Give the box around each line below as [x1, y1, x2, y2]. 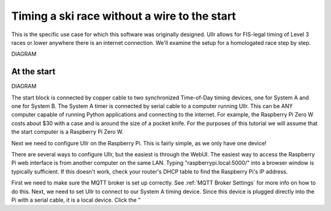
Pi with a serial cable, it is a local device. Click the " [11, 196, 141, 204]
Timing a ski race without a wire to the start [11, 9, 236, 23]
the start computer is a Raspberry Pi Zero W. [11, 128, 124, 136]
